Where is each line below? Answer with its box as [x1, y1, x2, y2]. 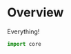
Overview [7, 5, 64, 21]
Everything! [7, 27, 40, 36]
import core [7, 40, 41, 47]
